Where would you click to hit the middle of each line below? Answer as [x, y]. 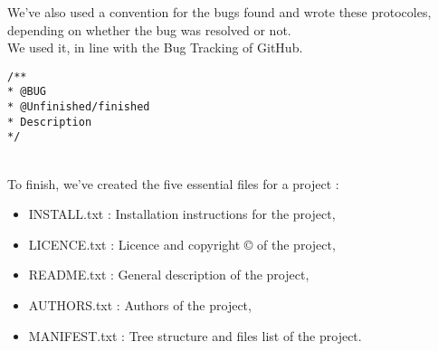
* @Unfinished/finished [79, 107]
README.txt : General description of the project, [169, 275]
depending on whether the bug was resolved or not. [149, 29]
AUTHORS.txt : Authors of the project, [140, 305]
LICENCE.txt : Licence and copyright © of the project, [182, 244]
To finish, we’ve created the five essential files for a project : [173, 183]
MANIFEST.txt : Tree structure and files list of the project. [195, 335]
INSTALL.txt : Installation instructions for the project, [182, 214]
